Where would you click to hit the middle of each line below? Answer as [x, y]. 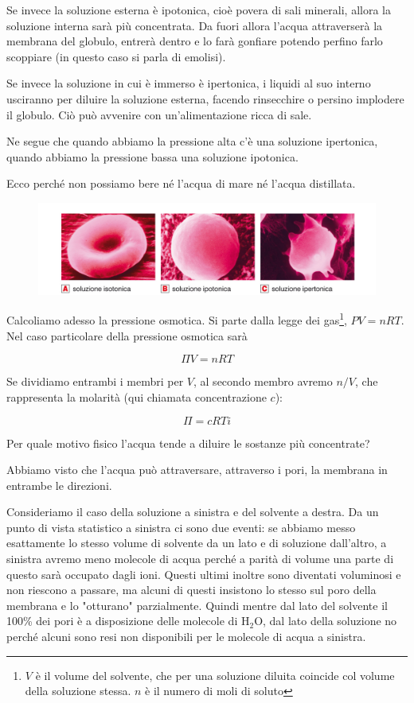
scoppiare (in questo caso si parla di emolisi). [116, 56]
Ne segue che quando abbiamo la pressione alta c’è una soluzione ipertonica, [192, 141]
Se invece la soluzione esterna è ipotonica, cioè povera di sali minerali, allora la [199, 10]
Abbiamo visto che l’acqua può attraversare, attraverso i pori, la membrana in [197, 470]
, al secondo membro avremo [263, 381]
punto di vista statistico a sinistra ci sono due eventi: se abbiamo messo [181, 527]
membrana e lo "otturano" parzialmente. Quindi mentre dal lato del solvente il [197, 605]
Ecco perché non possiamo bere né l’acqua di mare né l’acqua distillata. [181, 183]
